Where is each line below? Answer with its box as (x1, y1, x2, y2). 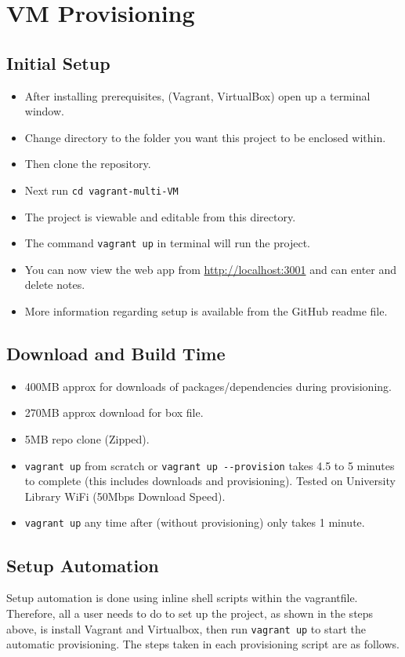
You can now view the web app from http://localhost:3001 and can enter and (24, 261, 397, 277)
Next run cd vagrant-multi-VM (24, 181, 179, 198)
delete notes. (24, 276, 85, 293)
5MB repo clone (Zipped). (24, 431, 150, 447)
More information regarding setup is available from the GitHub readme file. (24, 303, 388, 319)
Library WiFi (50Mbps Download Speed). (24, 487, 226, 504)
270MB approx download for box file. (24, 404, 204, 421)
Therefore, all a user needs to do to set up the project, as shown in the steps (6, 604, 374, 621)
